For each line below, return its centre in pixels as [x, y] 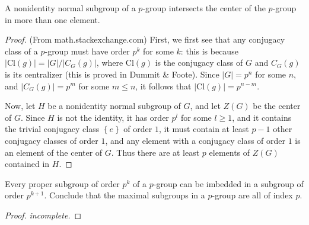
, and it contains [262, 117]
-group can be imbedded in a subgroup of [228, 183]
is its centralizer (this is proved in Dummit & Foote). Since [112, 74]
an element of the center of [54, 152]
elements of [230, 152]
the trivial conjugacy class [52, 129]
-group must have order [87, 51]
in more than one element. [52, 19]
